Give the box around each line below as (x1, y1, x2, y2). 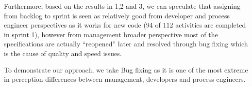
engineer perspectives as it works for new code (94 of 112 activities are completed (4, 20, 246, 30)
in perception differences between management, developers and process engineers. (4, 74, 246, 84)
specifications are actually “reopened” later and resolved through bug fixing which (4, 39, 248, 49)
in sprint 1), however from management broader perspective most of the (4, 29, 218, 39)
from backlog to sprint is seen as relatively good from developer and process (4, 10, 230, 20)
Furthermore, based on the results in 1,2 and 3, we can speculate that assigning (4, 1, 240, 11)
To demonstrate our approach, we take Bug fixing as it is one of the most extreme (4, 64, 248, 74)
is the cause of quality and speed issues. (4, 48, 122, 58)
